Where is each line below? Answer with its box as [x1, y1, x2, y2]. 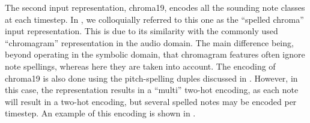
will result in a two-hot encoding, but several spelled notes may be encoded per [5, 95, 297, 107]
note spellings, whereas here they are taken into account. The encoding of [5, 59, 276, 72]
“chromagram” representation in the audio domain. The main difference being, [5, 36, 294, 49]
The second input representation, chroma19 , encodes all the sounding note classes [5, 1, 305, 13]
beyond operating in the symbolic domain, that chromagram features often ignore [5, 48, 305, 61]
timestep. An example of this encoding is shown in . [5, 107, 196, 119]
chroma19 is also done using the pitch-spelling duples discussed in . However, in [5, 71, 298, 84]
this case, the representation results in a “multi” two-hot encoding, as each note [5, 83, 299, 96]
